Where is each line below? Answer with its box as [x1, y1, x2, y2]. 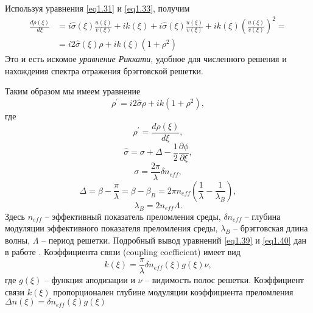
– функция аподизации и [44, 273, 135, 286]
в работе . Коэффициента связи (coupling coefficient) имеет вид [5, 245, 241, 258]
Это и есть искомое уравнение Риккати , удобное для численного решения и [5, 52, 287, 65]
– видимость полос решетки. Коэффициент [145, 273, 304, 286]
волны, [5, 233, 30, 246]
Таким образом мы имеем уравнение [5, 85, 141, 97]
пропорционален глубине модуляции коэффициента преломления [53, 285, 294, 298]
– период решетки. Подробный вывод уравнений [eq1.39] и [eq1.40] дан [41, 233, 307, 246]
